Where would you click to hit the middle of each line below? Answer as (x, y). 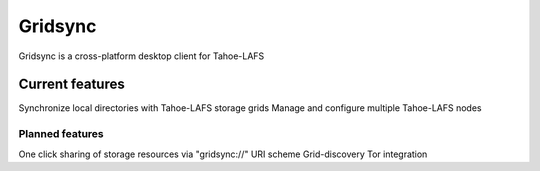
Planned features (61, 134)
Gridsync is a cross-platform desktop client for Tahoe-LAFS (141, 56)
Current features (71, 84)
